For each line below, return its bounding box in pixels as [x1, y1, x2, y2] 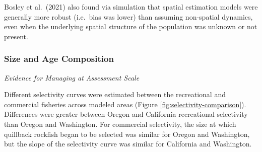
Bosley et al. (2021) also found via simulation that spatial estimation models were [4, 2, 258, 12]
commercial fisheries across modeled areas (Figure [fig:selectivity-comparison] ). [4, 99, 246, 109]
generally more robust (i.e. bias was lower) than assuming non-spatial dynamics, [4, 11, 253, 22]
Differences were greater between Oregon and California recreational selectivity [4, 109, 248, 119]
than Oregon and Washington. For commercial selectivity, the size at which [4, 118, 236, 129]
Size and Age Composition [4, 52, 114, 65]
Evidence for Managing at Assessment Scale [4, 72, 140, 83]
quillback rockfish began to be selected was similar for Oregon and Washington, [4, 128, 250, 139]
